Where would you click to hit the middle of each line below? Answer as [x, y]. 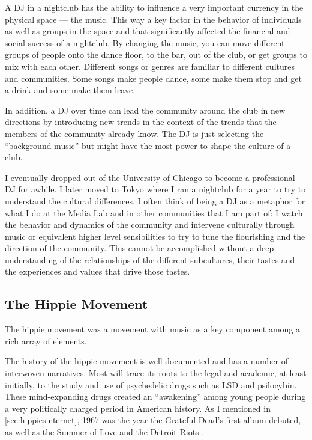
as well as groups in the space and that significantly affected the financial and [148, 31]
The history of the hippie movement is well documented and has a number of [147, 361]
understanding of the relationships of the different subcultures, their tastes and [150, 259]
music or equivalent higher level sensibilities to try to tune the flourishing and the [155, 236]
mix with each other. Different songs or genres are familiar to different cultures [150, 66]
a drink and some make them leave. [70, 90]
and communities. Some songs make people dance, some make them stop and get [153, 78]
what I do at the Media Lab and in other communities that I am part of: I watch [154, 212]
